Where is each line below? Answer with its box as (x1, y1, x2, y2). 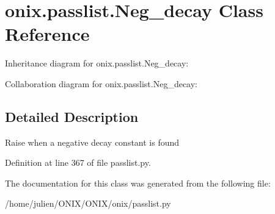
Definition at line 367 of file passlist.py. (5, 156, 151, 169)
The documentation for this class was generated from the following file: (5, 176, 271, 189)
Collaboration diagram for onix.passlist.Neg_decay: (5, 77, 197, 90)
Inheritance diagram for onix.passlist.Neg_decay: (5, 57, 189, 70)
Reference (5, 21, 90, 46)
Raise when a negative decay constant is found (5, 135, 180, 148)
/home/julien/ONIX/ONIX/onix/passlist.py (5, 197, 171, 210)
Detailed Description (5, 107, 139, 126)
